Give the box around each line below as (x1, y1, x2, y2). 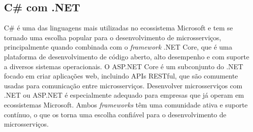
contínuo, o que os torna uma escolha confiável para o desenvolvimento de (4, 109, 226, 119)
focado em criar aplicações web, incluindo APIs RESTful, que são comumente (4, 71, 238, 81)
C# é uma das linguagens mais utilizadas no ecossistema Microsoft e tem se (4, 23, 233, 33)
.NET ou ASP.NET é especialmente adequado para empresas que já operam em (4, 90, 244, 100)
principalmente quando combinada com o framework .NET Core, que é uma (4, 42, 232, 52)
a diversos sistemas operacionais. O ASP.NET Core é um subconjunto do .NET (4, 61, 243, 71)
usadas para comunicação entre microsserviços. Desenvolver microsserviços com (4, 80, 243, 90)
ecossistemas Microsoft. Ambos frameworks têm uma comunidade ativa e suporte (4, 99, 248, 109)
